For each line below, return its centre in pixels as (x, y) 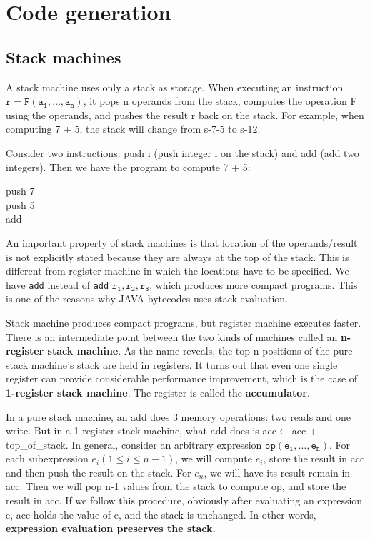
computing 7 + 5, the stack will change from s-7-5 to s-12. (133, 129)
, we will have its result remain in (277, 472)
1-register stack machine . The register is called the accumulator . (158, 392)
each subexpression (47, 458)
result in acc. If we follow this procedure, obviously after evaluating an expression (184, 500)
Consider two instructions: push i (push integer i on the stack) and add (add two (182, 152)
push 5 (20, 204)
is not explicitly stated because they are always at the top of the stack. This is (177, 256)
